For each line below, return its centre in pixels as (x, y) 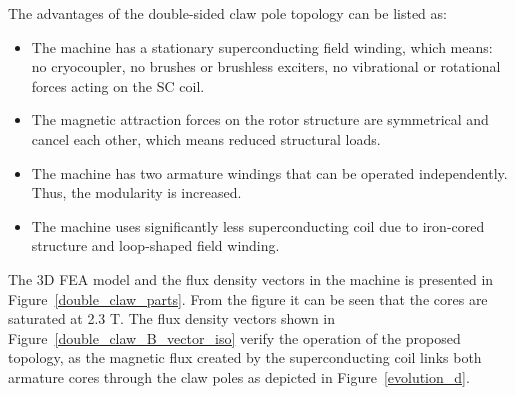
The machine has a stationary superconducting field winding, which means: (262, 46)
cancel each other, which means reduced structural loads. (206, 138)
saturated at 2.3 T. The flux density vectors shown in (172, 318)
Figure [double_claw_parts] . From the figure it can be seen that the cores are (248, 298)
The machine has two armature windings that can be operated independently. (269, 172)
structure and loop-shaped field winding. (155, 245)
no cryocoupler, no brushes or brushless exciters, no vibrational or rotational (266, 66)
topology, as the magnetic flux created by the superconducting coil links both (245, 357)
